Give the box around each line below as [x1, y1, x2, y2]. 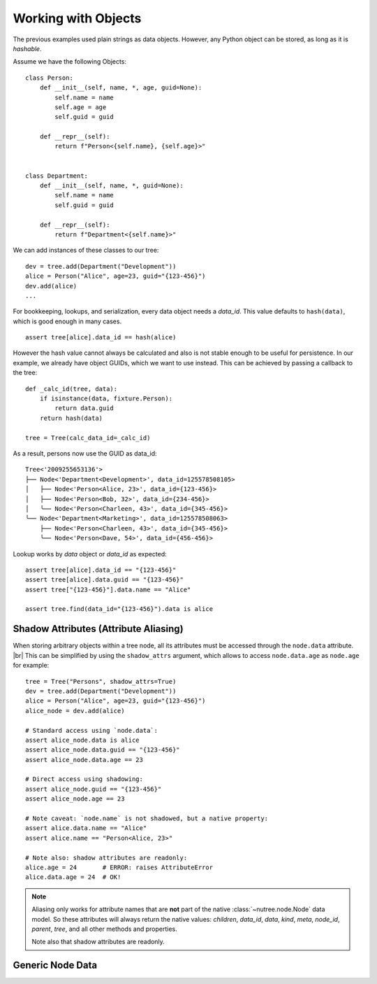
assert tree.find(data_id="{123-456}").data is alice [25, 605, 213, 613]
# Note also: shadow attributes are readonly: [25, 854, 188, 862]
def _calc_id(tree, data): [25, 385, 118, 393]
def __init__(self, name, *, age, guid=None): [39, 84, 202, 92]
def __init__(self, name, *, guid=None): [39, 182, 184, 190]
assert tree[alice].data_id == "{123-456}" [25, 565, 177, 574]
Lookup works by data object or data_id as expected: [13, 549, 167, 558]
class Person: [25, 73, 73, 82]
